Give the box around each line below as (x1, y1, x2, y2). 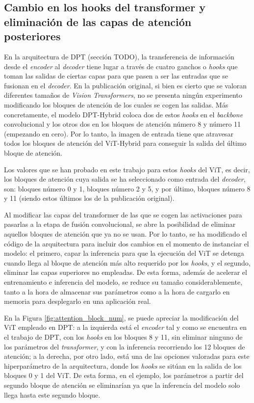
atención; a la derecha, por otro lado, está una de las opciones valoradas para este (4, 351, 250, 361)
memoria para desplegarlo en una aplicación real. (4, 296, 151, 306)
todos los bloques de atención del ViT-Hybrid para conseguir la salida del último (4, 138, 247, 148)
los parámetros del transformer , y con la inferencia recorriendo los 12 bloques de (4, 341, 245, 351)
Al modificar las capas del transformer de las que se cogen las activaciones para (4, 209, 242, 219)
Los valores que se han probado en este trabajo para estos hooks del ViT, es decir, (4, 164, 250, 174)
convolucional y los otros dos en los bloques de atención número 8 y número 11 (4, 119, 241, 129)
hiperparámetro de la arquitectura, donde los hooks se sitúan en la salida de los (4, 360, 242, 371)
